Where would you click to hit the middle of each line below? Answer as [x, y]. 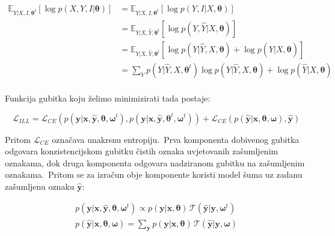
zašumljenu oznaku [40, 186]
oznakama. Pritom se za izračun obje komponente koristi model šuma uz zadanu [154, 174]
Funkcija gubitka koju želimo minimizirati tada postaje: [108, 98]
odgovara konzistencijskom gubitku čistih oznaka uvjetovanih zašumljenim [142, 151]
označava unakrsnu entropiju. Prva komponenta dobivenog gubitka [176, 139]
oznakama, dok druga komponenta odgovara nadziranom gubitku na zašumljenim [155, 162]
